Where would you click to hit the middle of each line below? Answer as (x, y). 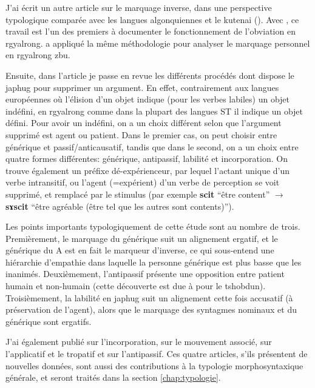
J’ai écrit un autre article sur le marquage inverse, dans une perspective (139, 7)
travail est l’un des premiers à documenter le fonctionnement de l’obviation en (151, 31)
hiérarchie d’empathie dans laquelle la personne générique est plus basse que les (154, 262)
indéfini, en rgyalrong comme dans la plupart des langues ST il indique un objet (154, 111)
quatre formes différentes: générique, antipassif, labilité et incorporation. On (147, 159)
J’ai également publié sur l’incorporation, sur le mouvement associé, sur (139, 342)
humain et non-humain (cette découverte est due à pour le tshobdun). (136, 286)
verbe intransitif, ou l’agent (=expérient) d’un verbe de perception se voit (143, 182)
